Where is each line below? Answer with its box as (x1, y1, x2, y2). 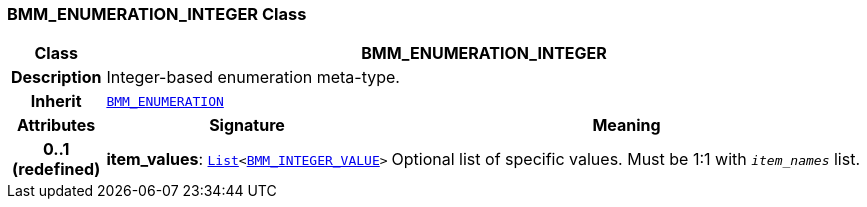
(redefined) (12, 159, 101, 180)
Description (10, 67, 102, 88)
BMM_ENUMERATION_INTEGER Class (7, 4, 307, 24)
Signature (209, 115, 285, 136)
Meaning (592, 115, 661, 136)
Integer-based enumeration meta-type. (106, 67, 400, 88)
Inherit (30, 91, 82, 112)
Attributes (17, 115, 96, 136)
